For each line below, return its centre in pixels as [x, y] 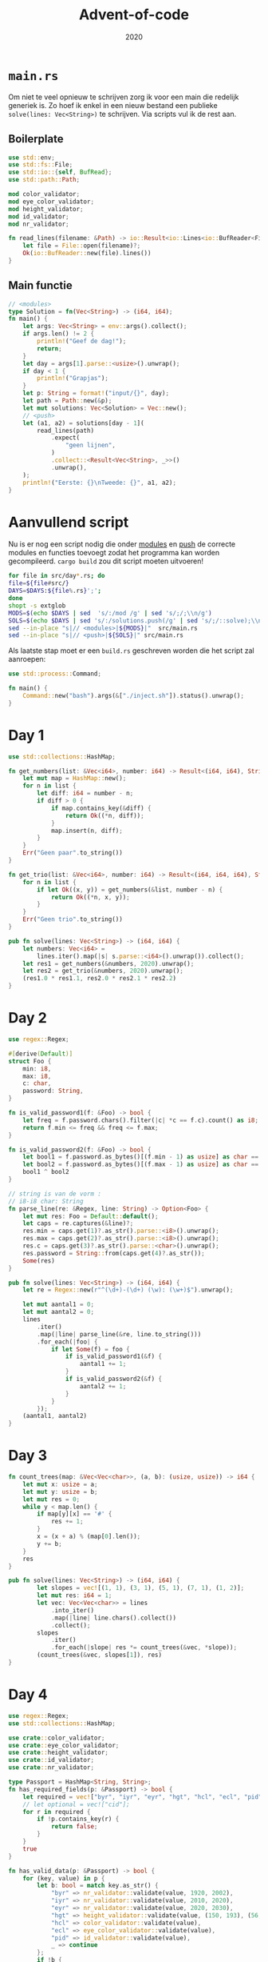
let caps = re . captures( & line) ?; [78, 1223]
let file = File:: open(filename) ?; [82, 246]
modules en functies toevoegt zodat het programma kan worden [114, 553]
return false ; [74, 1827]
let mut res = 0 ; [51, 1499]
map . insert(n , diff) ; [87, 831]
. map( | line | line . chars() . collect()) [114, 1618]
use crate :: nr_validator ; [51, 1768]
